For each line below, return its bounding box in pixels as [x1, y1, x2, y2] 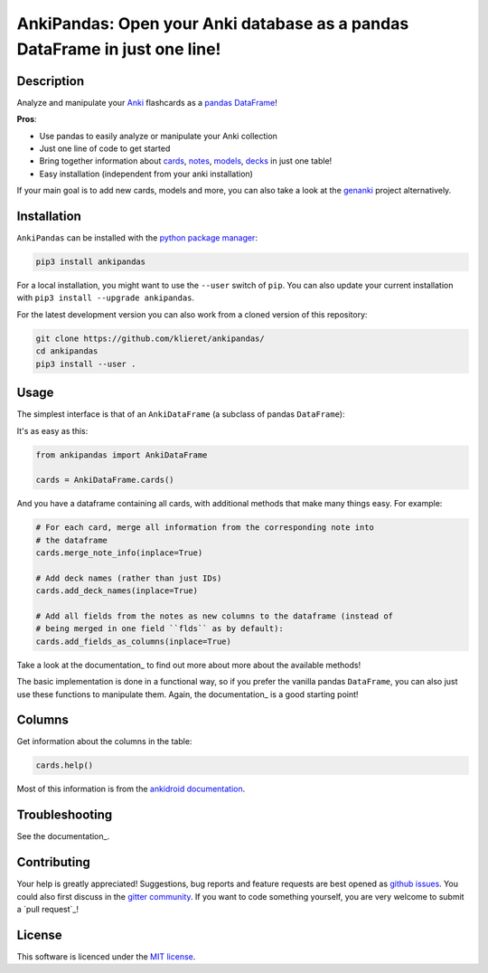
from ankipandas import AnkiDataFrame [35, 449, 208, 460]
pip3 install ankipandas [35, 257, 146, 267]
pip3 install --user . [35, 358, 136, 369]
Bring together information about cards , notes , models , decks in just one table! [39, 156, 333, 166]
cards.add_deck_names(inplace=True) [35, 586, 199, 596]
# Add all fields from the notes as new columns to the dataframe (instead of [35, 610, 393, 621]
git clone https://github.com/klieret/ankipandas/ [35, 333, 266, 344]
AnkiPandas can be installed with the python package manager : [16, 232, 258, 243]
